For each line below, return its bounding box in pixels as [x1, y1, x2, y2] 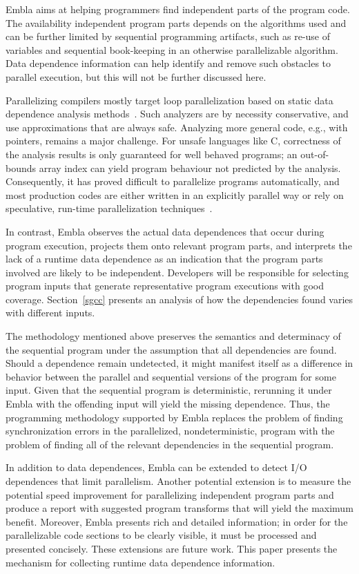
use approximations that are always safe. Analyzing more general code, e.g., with [6, 119, 348, 134]
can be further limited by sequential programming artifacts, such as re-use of [6, 29, 331, 44]
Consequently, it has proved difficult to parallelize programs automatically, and [6, 174, 340, 189]
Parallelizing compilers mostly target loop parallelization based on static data [6, 93, 333, 107]
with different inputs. [6, 305, 95, 320]
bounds [6, 160, 37, 175]
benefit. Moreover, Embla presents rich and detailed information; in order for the [6, 514, 348, 528]
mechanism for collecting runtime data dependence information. [6, 555, 275, 569]
